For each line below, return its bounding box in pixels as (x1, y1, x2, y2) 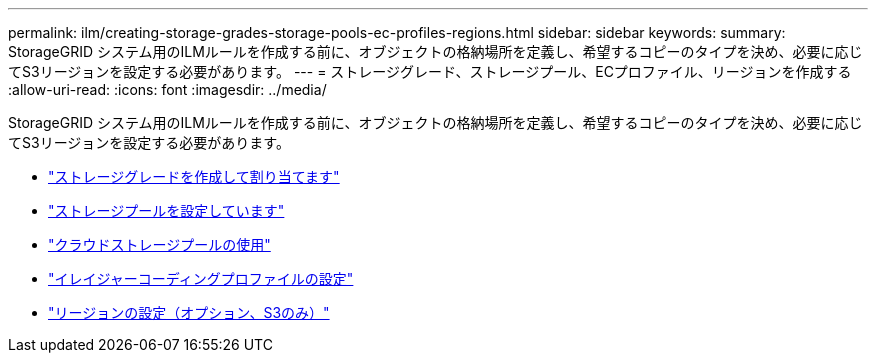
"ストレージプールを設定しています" (48, 202, 285, 219)
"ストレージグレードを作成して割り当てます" (48, 168, 340, 185)
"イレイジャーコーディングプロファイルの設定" (48, 270, 354, 287)
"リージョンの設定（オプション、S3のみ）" (48, 304, 330, 321)
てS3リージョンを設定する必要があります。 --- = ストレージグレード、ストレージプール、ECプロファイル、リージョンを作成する (8, 63, 852, 80)
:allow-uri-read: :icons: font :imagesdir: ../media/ (8, 81, 327, 98)
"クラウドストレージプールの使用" (48, 236, 271, 253)
